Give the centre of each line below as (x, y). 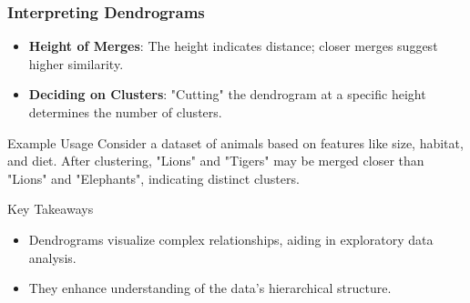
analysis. (52, 257)
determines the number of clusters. (125, 112)
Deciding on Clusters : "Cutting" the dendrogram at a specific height (227, 94)
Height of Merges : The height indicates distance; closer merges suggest (233, 46)
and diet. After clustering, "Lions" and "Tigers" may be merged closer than (216, 161)
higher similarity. (76, 63)
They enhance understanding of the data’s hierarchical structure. (210, 288)
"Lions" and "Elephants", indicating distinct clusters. (153, 178)
